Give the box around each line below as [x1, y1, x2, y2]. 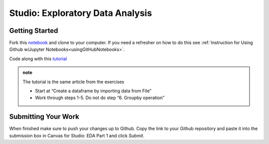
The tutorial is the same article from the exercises [22, 79, 125, 85]
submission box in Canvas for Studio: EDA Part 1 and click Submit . [9, 133, 144, 139]
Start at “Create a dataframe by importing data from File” [35, 88, 152, 94]
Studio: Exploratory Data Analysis [9, 7, 152, 18]
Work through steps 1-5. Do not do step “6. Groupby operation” [35, 95, 164, 101]
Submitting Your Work [9, 113, 80, 121]
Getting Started [9, 26, 58, 35]
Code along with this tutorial [9, 55, 67, 62]
